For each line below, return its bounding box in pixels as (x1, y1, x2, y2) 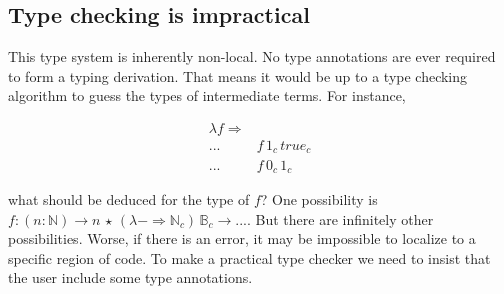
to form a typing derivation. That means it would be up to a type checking (8, 65, 468, 86)
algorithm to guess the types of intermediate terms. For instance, (8, 85, 406, 106)
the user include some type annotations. (8, 267, 253, 288)
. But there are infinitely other (246, 208, 434, 229)
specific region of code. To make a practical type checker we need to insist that (8, 247, 491, 268)
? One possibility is (260, 188, 378, 209)
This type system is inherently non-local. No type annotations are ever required (8, 46, 496, 67)
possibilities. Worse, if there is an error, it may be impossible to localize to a (8, 228, 476, 249)
